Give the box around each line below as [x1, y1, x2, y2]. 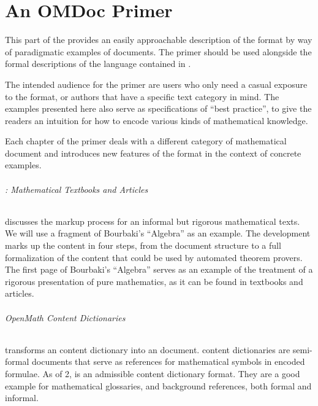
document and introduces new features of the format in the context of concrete [5, 146, 301, 159]
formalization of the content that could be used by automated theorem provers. [5, 251, 303, 264]
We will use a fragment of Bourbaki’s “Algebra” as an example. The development [5, 227, 311, 240]
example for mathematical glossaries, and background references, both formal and [5, 379, 312, 392]
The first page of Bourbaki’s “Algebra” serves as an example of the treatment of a [5, 263, 313, 276]
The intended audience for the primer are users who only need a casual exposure [5, 77, 308, 90]
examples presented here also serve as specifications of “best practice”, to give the [5, 102, 312, 115]
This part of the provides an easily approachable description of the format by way [5, 33, 312, 46]
